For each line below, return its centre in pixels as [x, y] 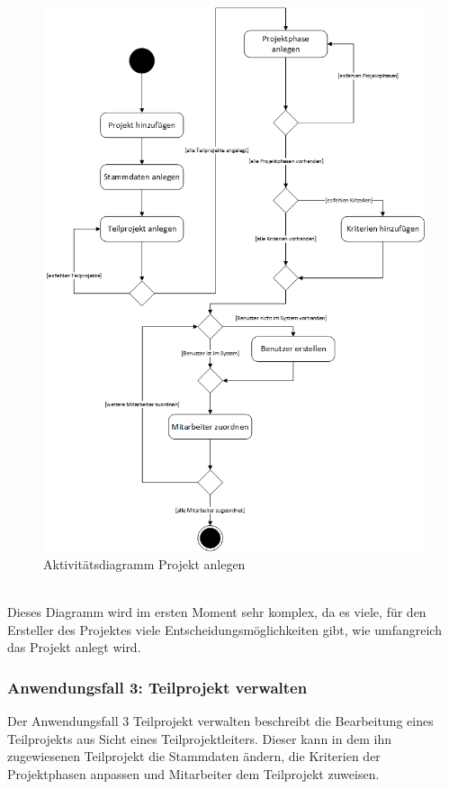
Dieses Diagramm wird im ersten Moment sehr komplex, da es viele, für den [217, 612]
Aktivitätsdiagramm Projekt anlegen [144, 564]
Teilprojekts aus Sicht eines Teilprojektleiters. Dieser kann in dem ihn [199, 738]
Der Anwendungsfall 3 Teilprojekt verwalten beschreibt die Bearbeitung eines [220, 721]
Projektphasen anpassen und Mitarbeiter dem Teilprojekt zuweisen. [193, 774]
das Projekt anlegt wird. [74, 647]
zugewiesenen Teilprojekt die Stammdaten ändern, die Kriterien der [194, 756]
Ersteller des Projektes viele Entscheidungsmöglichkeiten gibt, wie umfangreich [224, 629]
